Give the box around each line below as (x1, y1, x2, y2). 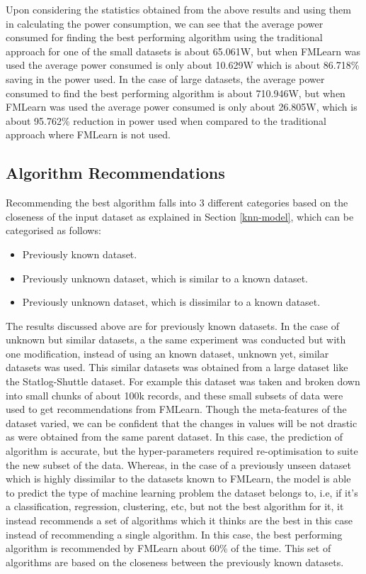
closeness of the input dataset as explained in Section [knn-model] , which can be (6, 209, 354, 223)
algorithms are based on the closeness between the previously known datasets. (6, 554, 344, 569)
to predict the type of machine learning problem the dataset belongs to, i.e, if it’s (6, 485, 358, 500)
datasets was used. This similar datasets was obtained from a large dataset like (6, 360, 348, 375)
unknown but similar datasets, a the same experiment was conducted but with (6, 332, 346, 347)
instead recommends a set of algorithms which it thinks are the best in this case (6, 513, 353, 528)
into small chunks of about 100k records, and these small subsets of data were (6, 387, 343, 402)
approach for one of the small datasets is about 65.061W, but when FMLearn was (6, 43, 361, 58)
